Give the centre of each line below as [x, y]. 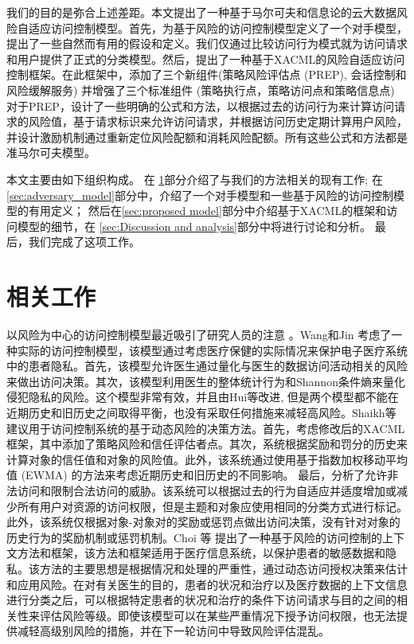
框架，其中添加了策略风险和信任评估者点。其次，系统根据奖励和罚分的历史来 [207, 444]
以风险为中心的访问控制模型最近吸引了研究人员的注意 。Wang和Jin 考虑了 [199, 335]
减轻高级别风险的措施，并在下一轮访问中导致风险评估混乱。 [173, 631]
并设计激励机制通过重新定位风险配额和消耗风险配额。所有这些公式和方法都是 [207, 137]
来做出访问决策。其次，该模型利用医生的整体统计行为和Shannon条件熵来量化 [206, 381]
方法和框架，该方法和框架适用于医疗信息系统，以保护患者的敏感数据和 [201, 553]
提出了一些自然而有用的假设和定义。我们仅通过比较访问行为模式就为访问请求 [207, 43]
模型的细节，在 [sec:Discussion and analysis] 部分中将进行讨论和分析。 [194, 226]
